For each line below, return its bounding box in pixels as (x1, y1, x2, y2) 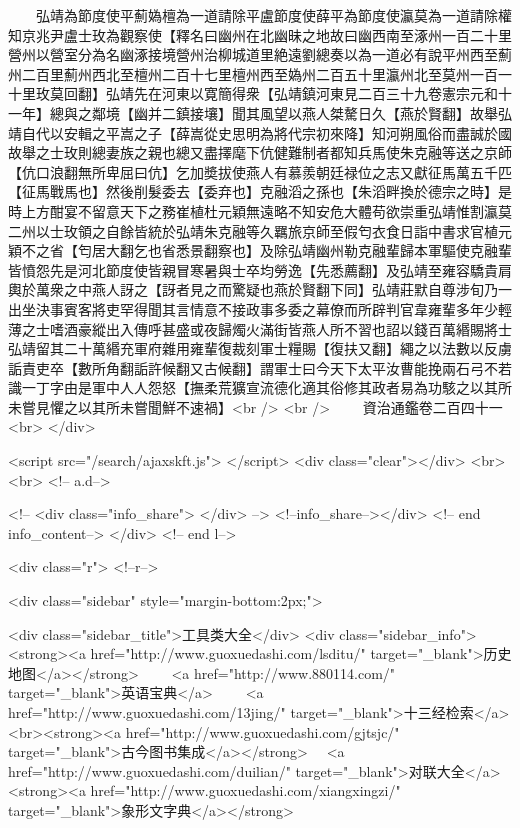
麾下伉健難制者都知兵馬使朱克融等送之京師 (231, 142, 512, 163)
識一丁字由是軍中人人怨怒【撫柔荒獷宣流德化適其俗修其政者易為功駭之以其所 (8, 377, 512, 398)
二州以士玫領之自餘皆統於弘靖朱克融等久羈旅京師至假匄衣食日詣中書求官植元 (8, 220, 512, 241)
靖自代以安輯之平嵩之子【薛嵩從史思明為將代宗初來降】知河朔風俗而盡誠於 (8, 122, 498, 143)
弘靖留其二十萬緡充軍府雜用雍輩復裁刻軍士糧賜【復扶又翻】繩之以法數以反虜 (8, 338, 512, 359)
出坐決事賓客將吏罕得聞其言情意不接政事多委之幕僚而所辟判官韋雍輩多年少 (8, 298, 498, 319)
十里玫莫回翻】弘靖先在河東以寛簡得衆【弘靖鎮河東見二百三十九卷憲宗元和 (8, 83, 498, 104)
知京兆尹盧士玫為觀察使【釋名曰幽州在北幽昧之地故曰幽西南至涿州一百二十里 (8, 24, 512, 45)
